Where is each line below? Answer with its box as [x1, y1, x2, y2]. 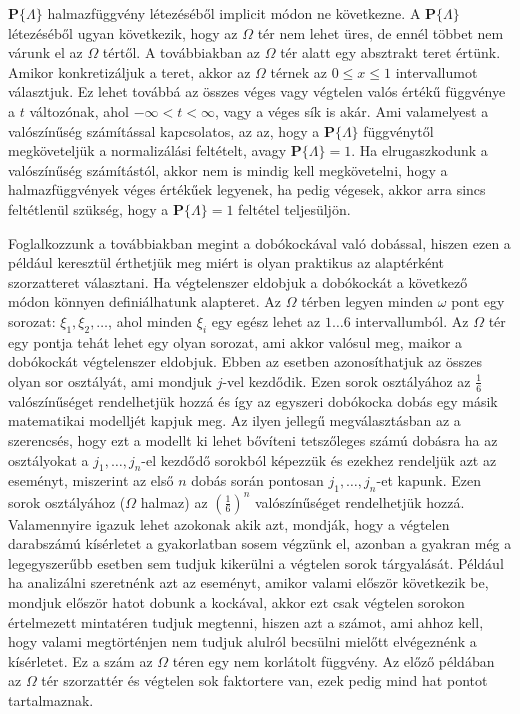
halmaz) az [140, 491, 208, 512]
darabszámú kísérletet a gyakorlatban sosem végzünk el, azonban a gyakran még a [8, 533, 512, 554]
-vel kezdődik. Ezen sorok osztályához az [222, 370, 471, 391]
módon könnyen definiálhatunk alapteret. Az [8, 291, 282, 312]
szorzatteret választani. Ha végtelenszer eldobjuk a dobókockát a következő [8, 271, 468, 292]
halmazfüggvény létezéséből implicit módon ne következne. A [47, 3, 421, 23]
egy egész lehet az [211, 310, 321, 331]
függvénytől [363, 120, 434, 141]
